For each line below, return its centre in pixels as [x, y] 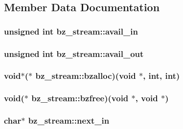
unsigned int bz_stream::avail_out [74, 53]
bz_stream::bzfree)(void [80, 98]
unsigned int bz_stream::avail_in [71, 31]
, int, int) [161, 76]
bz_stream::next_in [69, 120]
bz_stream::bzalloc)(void [86, 76]
